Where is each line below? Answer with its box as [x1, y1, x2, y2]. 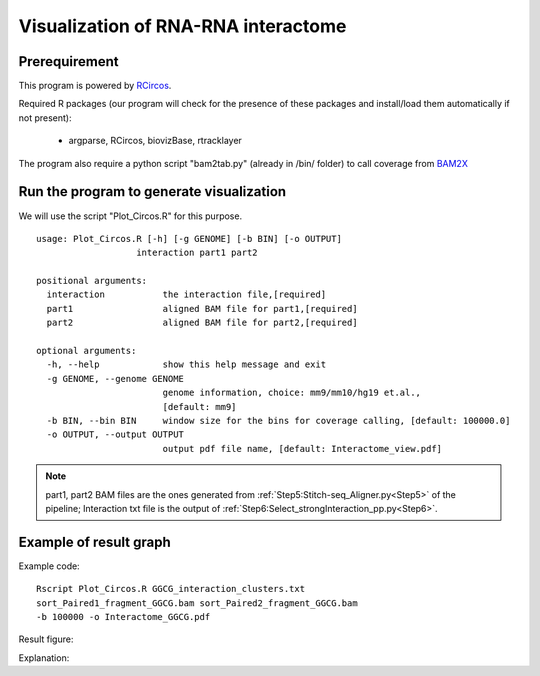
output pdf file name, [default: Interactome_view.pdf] [162, 443, 443, 454]
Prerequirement [18, 53, 119, 70]
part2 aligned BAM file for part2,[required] [46, 317, 359, 329]
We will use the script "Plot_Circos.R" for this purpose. [18, 210, 243, 222]
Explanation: [18, 651, 70, 664]
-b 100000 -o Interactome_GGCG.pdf [36, 611, 211, 623]
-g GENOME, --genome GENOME [46, 373, 185, 384]
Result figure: [18, 633, 74, 645]
